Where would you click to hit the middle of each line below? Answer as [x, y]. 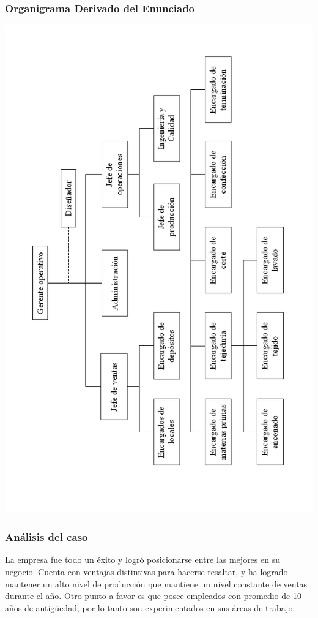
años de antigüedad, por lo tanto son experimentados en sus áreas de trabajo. [150, 607]
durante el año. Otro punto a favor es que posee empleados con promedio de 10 [153, 596]
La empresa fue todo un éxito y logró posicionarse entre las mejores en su [142, 560]
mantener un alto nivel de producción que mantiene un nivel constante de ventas [156, 583]
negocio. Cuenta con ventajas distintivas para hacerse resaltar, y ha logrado [146, 572]
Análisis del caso [46, 537]
